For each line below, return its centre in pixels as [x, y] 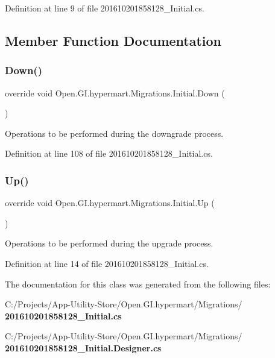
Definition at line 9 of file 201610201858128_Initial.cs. [105, 8]
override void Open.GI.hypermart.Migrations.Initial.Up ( [110, 203]
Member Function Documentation [113, 40]
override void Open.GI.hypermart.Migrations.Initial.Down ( [115, 93]
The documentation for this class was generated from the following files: [138, 284]
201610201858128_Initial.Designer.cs [83, 347]
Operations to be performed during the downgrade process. [114, 133]
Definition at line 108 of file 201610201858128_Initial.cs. [109, 153]
